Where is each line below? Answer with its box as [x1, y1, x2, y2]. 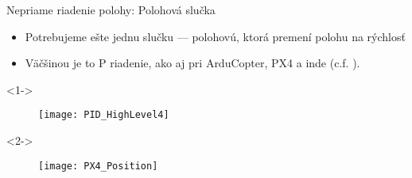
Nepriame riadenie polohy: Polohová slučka [6, 2, 216, 17]
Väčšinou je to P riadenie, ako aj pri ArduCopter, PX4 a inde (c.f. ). [25, 55, 360, 71]
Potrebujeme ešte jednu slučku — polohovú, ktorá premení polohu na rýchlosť [25, 28, 406, 44]
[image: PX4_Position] [38, 160, 158, 172]
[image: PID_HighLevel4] [38, 109, 169, 121]
